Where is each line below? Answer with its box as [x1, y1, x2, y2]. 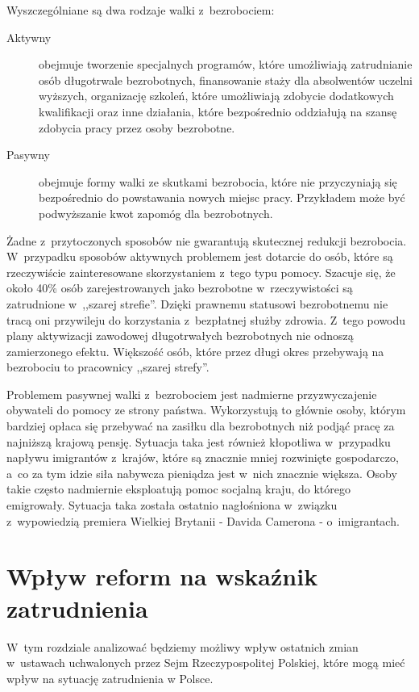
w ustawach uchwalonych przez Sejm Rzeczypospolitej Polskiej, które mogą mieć [6, 654, 405, 671]
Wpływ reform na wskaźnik [6, 560, 318, 593]
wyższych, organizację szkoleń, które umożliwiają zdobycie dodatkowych [39, 87, 394, 104]
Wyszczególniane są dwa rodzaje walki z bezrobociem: [6, 2, 275, 18]
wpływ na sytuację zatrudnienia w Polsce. [6, 669, 214, 686]
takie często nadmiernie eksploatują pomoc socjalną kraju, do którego [6, 480, 351, 497]
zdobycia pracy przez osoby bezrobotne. [39, 119, 235, 136]
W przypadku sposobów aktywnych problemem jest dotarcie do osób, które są [6, 248, 393, 265]
